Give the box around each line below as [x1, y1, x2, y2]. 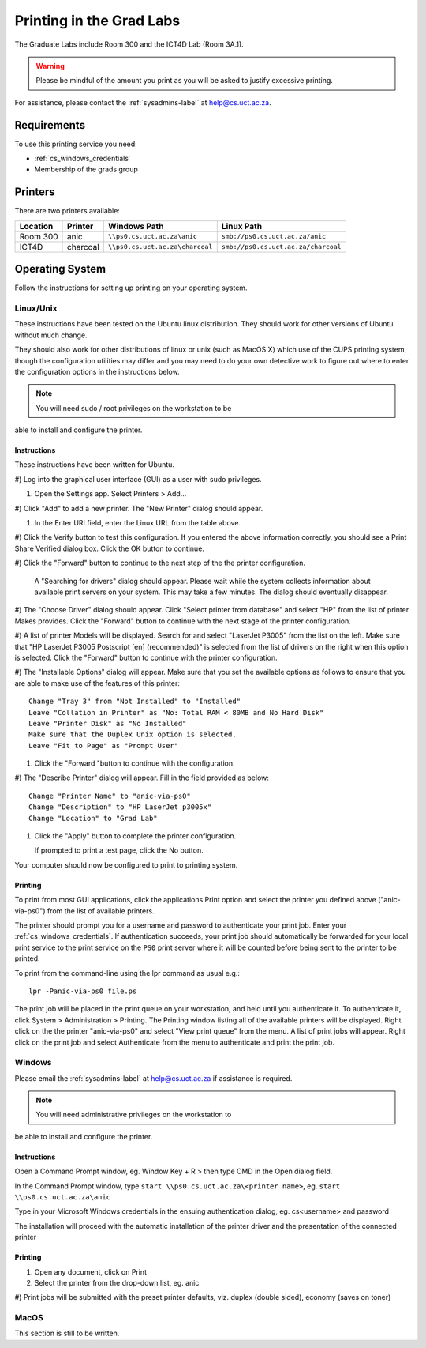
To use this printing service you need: [14, 139, 137, 149]
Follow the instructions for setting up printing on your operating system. [14, 283, 248, 292]
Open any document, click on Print [34, 1267, 148, 1276]
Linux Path [221, 220, 263, 232]
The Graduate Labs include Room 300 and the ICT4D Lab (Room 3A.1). [14, 40, 244, 49]
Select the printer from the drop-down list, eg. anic [34, 1278, 200, 1287]
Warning [35, 61, 65, 70]
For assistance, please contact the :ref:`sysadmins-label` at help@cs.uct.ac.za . [14, 97, 271, 107]
